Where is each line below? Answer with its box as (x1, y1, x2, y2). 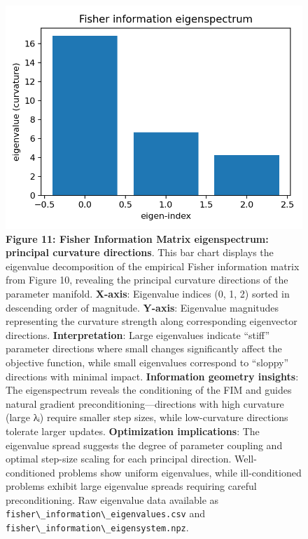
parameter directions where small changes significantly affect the (6, 341, 282, 356)
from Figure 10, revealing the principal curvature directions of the (6, 272, 288, 287)
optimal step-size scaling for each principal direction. (6, 451, 232, 466)
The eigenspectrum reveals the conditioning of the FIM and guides (6, 382, 292, 397)
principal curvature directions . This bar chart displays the (6, 245, 274, 260)
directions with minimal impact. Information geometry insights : (6, 368, 299, 383)
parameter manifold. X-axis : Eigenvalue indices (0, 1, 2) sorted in (6, 286, 290, 300)
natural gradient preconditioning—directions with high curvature (6, 396, 284, 411)
